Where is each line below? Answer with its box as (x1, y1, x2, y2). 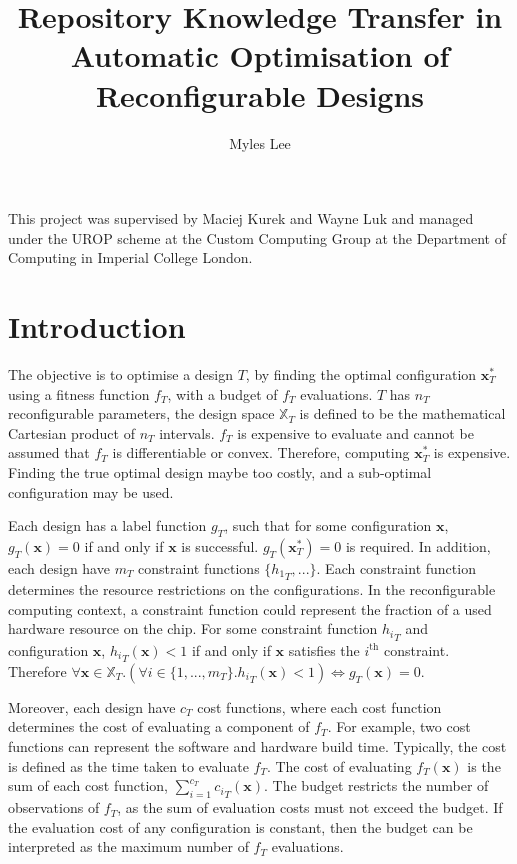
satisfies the (288, 639, 360, 660)
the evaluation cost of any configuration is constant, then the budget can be (8, 816, 473, 837)
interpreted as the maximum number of (8, 836, 249, 857)
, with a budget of (167, 383, 278, 404)
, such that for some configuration (224, 515, 432, 536)
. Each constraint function (316, 557, 476, 578)
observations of (8, 797, 100, 818)
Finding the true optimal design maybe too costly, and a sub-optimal (8, 461, 432, 482)
